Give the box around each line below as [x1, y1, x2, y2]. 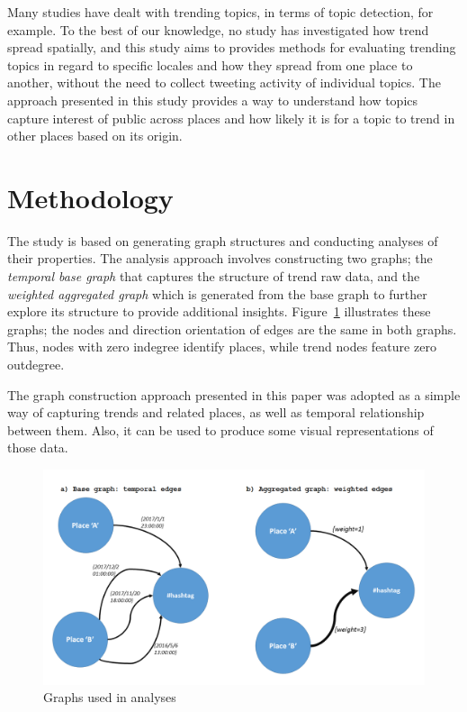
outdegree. [7, 355, 65, 374]
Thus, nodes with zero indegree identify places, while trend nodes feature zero [7, 337, 436, 356]
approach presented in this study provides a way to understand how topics [7, 90, 418, 109]
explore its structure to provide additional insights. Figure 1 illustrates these [7, 302, 431, 321]
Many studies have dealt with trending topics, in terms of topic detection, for [7, 3, 434, 21]
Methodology [7, 178, 174, 215]
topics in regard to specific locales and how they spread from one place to [7, 55, 413, 74]
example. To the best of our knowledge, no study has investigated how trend [7, 20, 429, 39]
